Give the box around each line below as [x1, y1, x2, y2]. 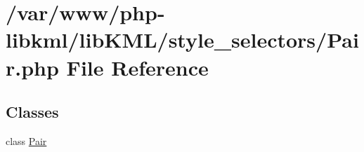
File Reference [66, 53, 209, 81]
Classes [6, 101, 59, 123]
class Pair [6, 133, 47, 148]
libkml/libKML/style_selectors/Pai [6, 25, 359, 54]
